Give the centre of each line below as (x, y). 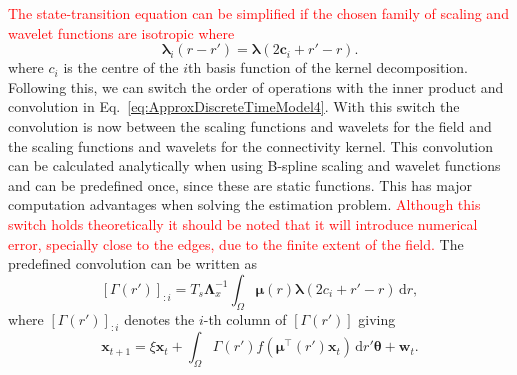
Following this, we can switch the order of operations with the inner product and (256, 86)
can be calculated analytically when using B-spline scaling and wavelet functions (254, 165)
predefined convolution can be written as (133, 263)
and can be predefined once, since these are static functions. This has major (240, 184)
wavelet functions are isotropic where (121, 32)
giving (377, 318)
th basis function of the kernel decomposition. (328, 67)
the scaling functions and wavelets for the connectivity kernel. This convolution (250, 145)
